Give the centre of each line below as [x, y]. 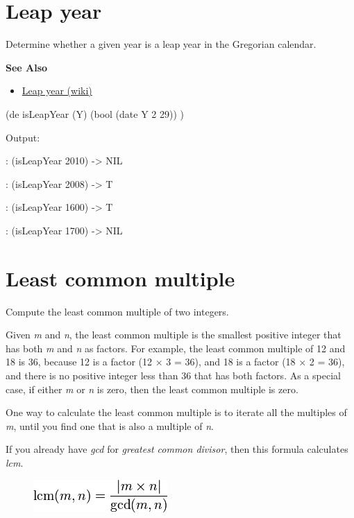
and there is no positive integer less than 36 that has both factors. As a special [173, 375]
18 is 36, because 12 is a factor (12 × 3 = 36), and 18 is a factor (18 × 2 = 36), [175, 362]
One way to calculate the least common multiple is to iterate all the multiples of [176, 412]
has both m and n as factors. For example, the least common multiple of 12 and [176, 348]
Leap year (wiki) [57, 90]
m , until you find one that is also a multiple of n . [110, 425]
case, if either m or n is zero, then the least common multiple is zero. [152, 389]
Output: [23, 137]
